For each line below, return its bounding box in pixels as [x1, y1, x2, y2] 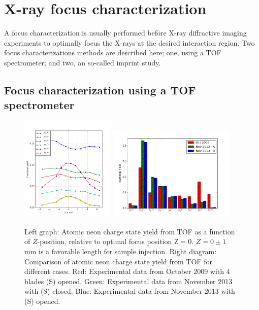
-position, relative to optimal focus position [37, 236, 172, 247]
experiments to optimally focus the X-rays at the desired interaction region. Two [4, 37, 255, 48]
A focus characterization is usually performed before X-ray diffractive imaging [4, 27, 247, 38]
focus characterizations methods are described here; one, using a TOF [4, 47, 221, 58]
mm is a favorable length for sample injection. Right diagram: [24, 246, 217, 256]
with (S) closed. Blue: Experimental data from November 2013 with [24, 286, 235, 296]
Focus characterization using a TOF [4, 82, 196, 97]
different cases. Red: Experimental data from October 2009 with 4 [24, 266, 230, 277]
